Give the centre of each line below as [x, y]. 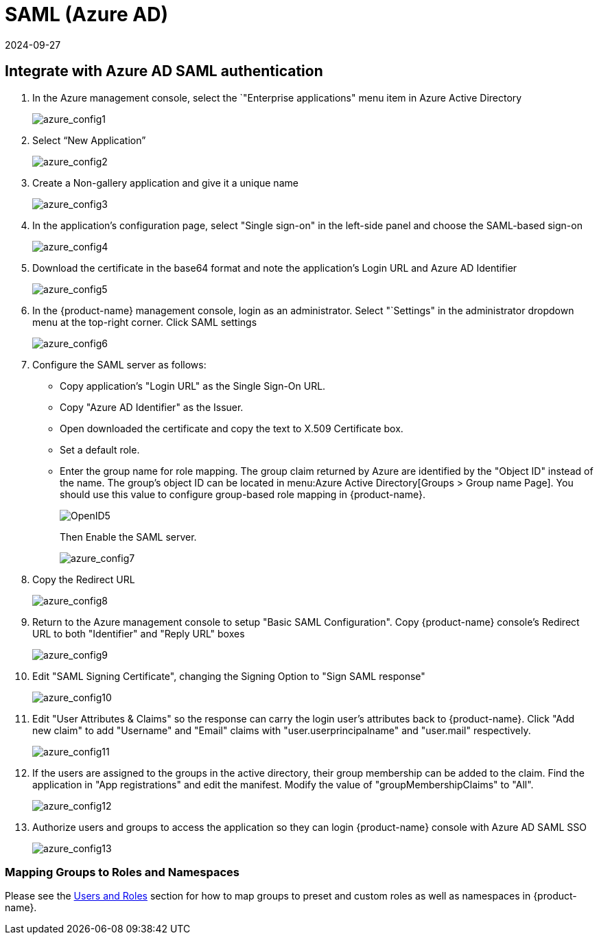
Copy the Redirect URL [84, 579]
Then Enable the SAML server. [128, 537]
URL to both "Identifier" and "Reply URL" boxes [139, 633]
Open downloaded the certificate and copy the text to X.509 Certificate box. [232, 428]
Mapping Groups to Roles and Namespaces [122, 872]
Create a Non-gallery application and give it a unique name [165, 183]
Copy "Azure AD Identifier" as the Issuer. [152, 407]
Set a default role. [100, 449]
